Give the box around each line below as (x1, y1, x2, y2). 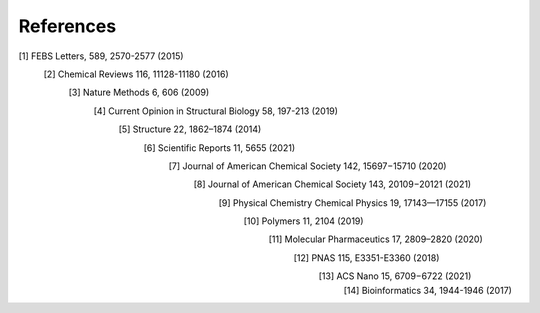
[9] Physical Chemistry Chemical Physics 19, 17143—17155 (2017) (218, 196, 487, 209)
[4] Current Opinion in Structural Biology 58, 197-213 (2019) (93, 105, 339, 117)
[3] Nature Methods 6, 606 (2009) (68, 86, 210, 99)
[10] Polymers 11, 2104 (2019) (243, 215, 364, 227)
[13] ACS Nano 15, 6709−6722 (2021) (318, 270, 472, 282)
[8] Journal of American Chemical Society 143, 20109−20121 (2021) (193, 178, 472, 190)
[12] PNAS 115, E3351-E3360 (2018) (293, 251, 440, 264)
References (18, 15, 117, 37)
